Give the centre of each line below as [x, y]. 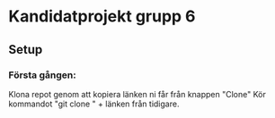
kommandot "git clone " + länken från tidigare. [94, 104]
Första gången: [43, 75]
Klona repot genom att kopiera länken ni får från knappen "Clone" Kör [137, 94]
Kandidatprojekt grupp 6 [102, 17]
